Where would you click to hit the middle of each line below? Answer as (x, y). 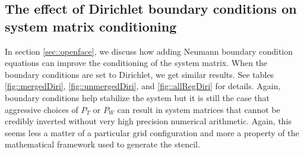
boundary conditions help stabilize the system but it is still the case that (137, 97)
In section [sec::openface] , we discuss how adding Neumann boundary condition (149, 51)
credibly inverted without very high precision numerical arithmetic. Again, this (148, 121)
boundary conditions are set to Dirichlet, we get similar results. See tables (140, 74)
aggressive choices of (42, 109)
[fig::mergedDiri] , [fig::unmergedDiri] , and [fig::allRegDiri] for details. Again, (143, 86)
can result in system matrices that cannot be (199, 109)
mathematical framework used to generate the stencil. (102, 144)
